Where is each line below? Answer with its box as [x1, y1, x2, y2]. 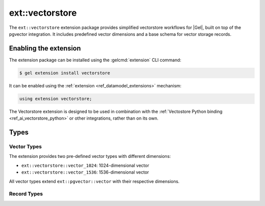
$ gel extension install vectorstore [19, 70, 110, 76]
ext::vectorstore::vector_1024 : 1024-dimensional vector [21, 162, 149, 168]
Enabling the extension [9, 44, 81, 52]
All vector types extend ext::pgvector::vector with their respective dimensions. [9, 178, 180, 184]
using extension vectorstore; [19, 96, 92, 102]
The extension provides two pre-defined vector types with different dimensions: [9, 154, 171, 159]
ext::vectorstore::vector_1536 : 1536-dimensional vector [21, 169, 149, 175]
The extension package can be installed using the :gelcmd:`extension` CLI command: [9, 57, 182, 63]
